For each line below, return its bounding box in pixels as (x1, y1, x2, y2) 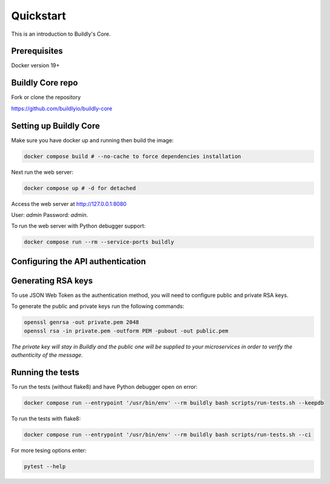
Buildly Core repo (11, 78, 78, 88)
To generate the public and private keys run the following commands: (11, 303, 185, 310)
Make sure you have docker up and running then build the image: (11, 136, 174, 144)
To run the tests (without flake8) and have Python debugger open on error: (11, 383, 198, 390)
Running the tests (11, 367, 80, 377)
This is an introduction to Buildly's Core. (11, 30, 111, 38)
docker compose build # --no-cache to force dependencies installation (24, 153, 242, 160)
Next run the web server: (11, 168, 74, 176)
